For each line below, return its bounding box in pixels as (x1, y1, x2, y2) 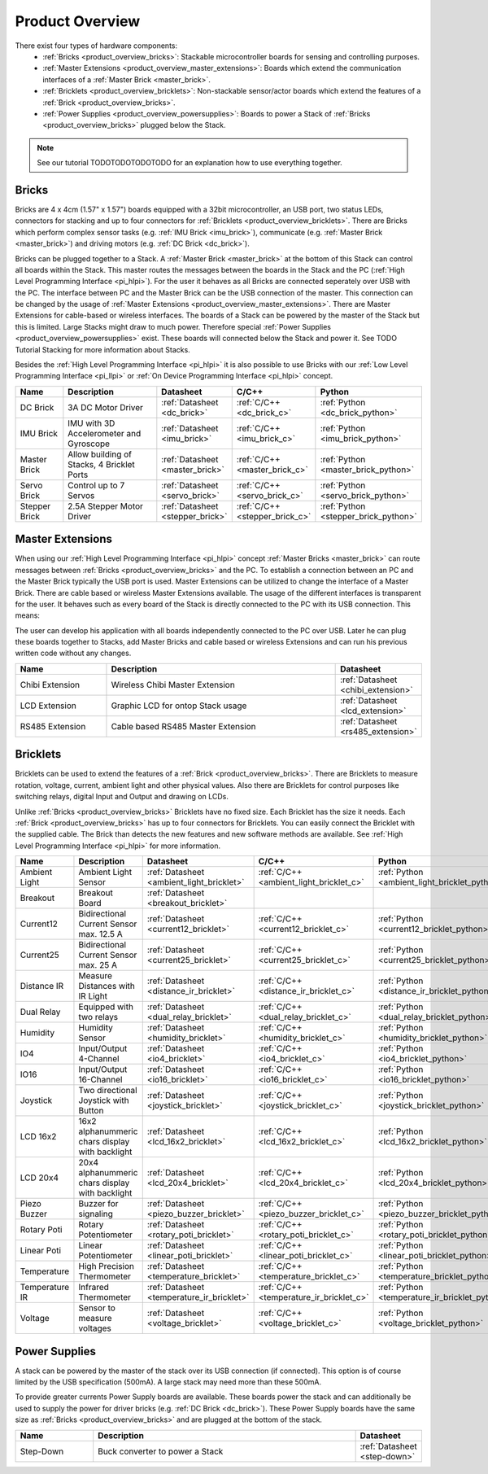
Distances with (78, 981, 136, 992)
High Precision (78, 1261, 134, 1272)
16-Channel (78, 1074, 123, 1086)
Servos (68, 489, 95, 501)
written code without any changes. (15, 648, 132, 658)
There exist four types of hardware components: (15, 41, 178, 50)
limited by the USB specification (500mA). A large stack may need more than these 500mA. (15, 1377, 321, 1387)
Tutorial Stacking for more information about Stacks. (15, 344, 190, 354)
